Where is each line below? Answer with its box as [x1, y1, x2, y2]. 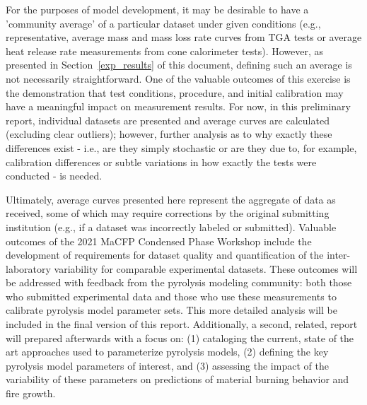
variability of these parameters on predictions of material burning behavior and [6, 372, 349, 387]
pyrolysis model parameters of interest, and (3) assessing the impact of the [6, 358, 329, 372]
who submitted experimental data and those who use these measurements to [6, 288, 337, 303]
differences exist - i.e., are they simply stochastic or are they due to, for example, [6, 140, 357, 155]
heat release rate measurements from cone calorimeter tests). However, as [6, 43, 324, 58]
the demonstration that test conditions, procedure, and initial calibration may [6, 85, 344, 100]
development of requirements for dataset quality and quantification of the [6, 247, 324, 262]
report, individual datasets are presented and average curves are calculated [6, 112, 330, 127]
